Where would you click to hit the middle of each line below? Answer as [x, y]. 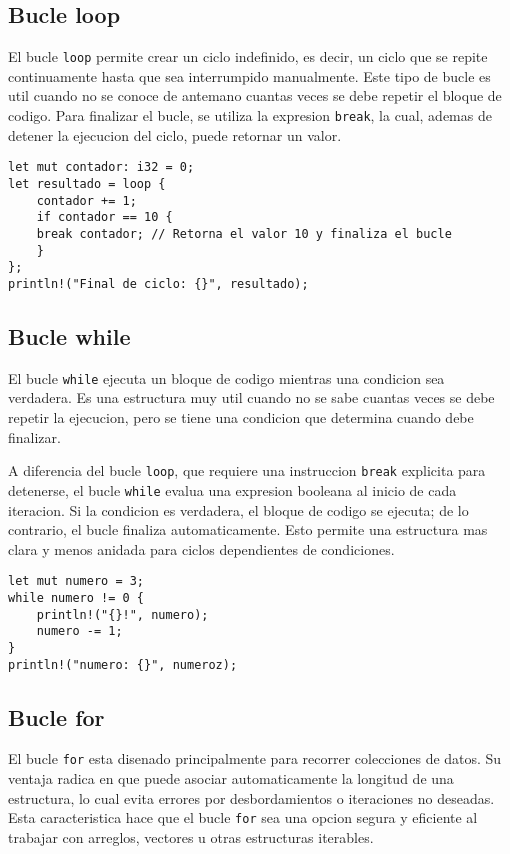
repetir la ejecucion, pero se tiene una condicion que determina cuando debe [241, 417]
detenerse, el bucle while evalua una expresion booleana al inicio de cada [232, 489]
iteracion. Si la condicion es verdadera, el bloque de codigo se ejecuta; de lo [238, 509]
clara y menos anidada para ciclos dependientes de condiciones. [201, 548]
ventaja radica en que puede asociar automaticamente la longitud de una [231, 778]
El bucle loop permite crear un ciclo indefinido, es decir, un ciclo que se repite [248, 56]
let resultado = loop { [87, 183]
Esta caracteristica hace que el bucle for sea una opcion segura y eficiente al [243, 817]
